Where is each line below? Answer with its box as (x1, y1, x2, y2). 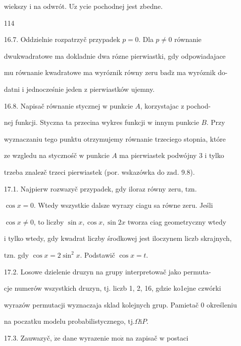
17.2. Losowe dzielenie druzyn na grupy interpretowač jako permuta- (4, 266, 211, 276)
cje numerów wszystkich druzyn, (4, 283, 102, 293)
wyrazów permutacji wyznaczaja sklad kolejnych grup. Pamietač (4, 299, 199, 309)
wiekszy (4, 1, 27, 11)
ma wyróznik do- (177, 67, 228, 77)
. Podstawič (80, 249, 115, 260)
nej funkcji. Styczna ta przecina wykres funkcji (4, 117, 145, 127)
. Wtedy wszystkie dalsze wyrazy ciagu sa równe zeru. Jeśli (34, 200, 213, 210)
